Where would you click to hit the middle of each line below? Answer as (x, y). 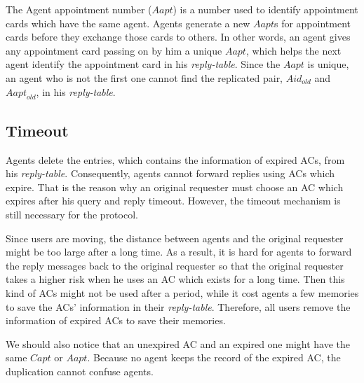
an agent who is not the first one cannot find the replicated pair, (144, 77)
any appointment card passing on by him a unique (114, 50)
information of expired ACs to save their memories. (116, 320)
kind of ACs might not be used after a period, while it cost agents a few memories (182, 292)
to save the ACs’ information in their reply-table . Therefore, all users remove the (178, 306)
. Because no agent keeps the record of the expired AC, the (214, 357)
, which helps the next (294, 50)
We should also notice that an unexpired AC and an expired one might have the (178, 343)
